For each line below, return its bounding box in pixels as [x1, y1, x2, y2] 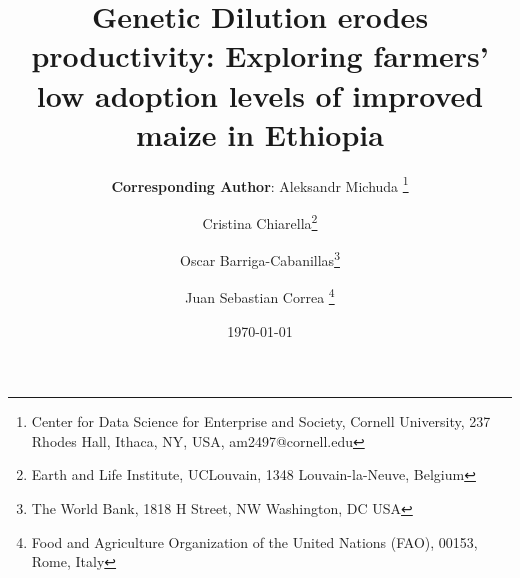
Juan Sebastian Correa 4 [185, 284, 335, 308]
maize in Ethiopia [136, 113, 384, 154]
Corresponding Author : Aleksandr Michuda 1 [111, 172, 409, 196]
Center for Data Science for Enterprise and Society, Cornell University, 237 [31, 411, 491, 432]
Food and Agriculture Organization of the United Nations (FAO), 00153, [31, 531, 478, 552]
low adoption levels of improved [36, 74, 484, 115]
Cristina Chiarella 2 [202, 209, 318, 233]
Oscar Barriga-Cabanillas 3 [180, 247, 340, 270]
